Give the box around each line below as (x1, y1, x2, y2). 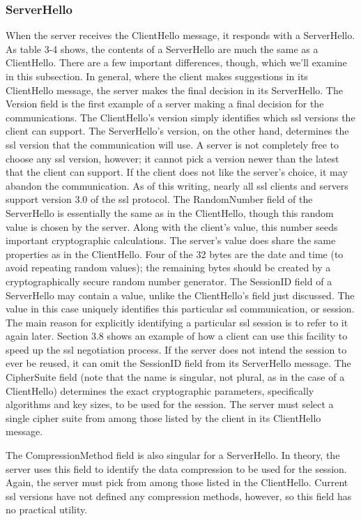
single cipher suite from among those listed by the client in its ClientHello (6, 410, 321, 425)
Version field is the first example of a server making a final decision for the (6, 96, 324, 111)
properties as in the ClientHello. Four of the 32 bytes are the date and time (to (6, 246, 344, 261)
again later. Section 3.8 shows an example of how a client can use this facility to (6, 329, 348, 343)
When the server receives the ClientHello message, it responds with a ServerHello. (6, 28, 355, 43)
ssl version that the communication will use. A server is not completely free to (6, 137, 339, 151)
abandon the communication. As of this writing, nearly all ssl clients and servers (6, 178, 348, 192)
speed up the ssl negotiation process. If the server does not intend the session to (6, 342, 347, 356)
